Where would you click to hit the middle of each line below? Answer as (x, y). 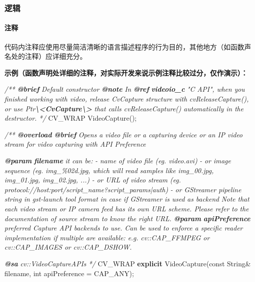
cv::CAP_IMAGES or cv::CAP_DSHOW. (68, 247)
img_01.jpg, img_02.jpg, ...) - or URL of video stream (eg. (93, 180)
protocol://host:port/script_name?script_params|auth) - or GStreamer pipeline (123, 189)
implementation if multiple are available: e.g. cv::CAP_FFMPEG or (107, 237)
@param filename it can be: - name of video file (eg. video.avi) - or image (118, 160)
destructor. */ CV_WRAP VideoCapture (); (71, 118)
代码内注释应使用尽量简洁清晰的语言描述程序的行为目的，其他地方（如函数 (124, 46)
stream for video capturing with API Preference (75, 144)
